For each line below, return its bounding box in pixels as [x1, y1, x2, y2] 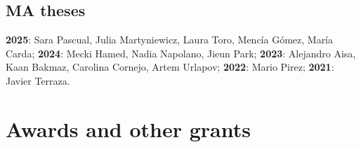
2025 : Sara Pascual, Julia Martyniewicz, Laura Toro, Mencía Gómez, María [6, 32, 334, 47]
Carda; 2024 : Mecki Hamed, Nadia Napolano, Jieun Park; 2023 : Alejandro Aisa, [6, 45, 356, 60]
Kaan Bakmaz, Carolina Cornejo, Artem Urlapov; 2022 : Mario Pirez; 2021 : [6, 59, 334, 74]
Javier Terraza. [6, 73, 70, 87]
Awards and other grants [6, 114, 251, 143]
